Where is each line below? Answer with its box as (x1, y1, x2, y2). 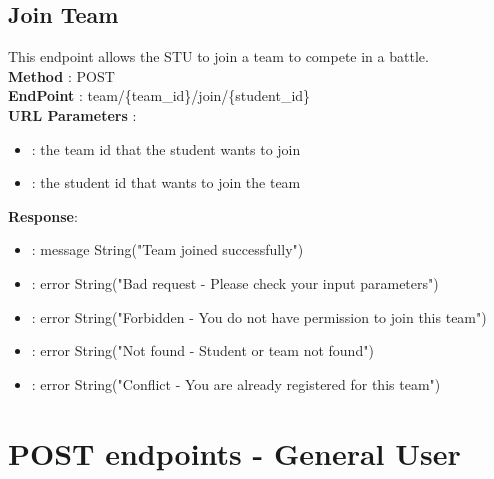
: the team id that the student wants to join (31, 138, 301, 159)
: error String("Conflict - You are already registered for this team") (31, 373, 441, 394)
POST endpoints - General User (8, 432, 461, 473)
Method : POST (8, 65, 115, 86)
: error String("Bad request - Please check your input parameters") (31, 272, 439, 293)
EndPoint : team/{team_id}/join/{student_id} (8, 85, 311, 106)
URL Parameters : (8, 104, 137, 125)
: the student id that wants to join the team (31, 172, 301, 193)
